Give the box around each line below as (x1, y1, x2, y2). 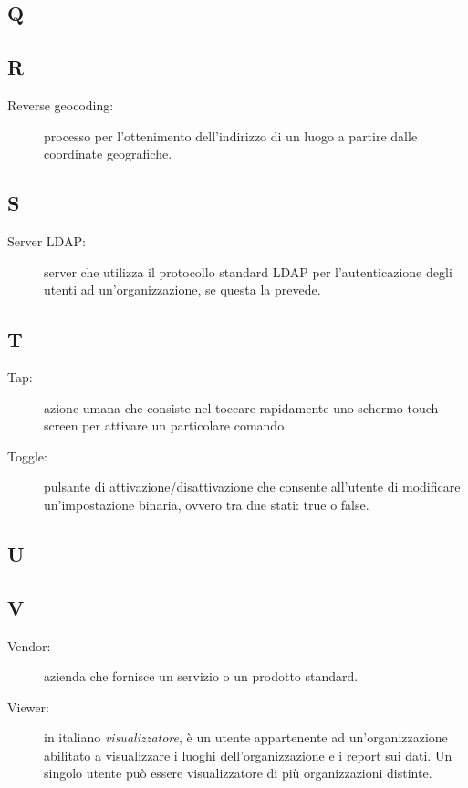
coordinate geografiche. (44, 144, 172, 163)
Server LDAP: (7, 231, 86, 250)
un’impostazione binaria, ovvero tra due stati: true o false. (44, 494, 369, 513)
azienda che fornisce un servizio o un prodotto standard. (44, 667, 359, 686)
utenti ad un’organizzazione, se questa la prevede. (44, 280, 321, 299)
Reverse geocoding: (7, 95, 114, 114)
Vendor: (7, 636, 51, 655)
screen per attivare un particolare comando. (44, 416, 288, 435)
